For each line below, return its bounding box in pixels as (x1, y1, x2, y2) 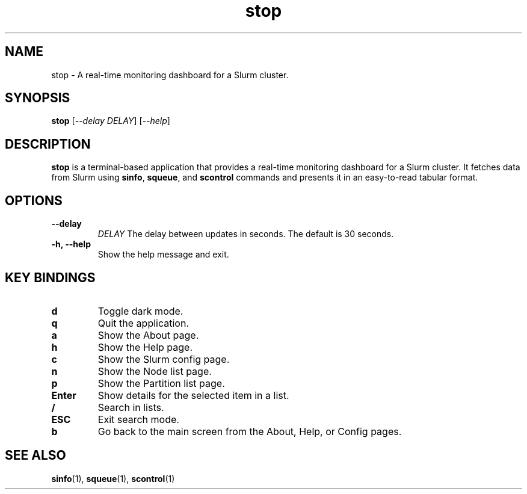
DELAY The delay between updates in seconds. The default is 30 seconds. (97, 229, 394, 239)
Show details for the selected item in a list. (97, 389, 289, 401)
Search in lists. (97, 401, 164, 413)
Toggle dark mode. (97, 304, 183, 317)
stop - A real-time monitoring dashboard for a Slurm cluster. (51, 69, 289, 80)
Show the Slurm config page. (97, 353, 230, 365)
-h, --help (51, 239, 91, 250)
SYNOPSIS (5, 90, 70, 106)
